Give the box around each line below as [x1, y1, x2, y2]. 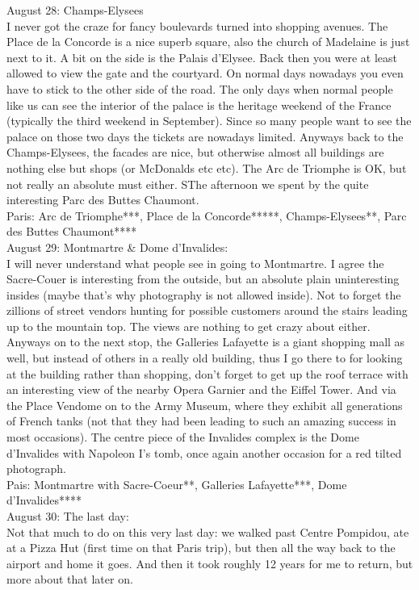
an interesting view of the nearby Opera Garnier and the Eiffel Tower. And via [6, 381, 396, 398]
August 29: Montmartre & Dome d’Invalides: [6, 238, 228, 255]
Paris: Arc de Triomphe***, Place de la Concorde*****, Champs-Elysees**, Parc [6, 207, 407, 224]
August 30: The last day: [6, 508, 129, 524]
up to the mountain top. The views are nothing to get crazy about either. [6, 317, 371, 334]
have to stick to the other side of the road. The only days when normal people [6, 80, 393, 97]
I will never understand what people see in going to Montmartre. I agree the [6, 254, 384, 271]
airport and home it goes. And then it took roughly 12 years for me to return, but [6, 554, 413, 571]
